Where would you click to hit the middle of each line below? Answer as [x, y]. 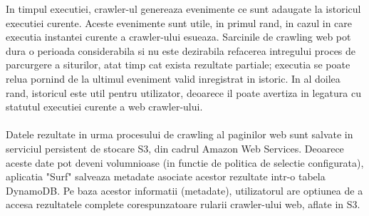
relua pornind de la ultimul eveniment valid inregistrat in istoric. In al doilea [173, 78]
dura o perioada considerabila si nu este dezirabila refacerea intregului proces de [181, 50]
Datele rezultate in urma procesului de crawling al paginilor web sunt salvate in [180, 134]
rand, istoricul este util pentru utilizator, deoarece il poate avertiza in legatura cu [183, 92]
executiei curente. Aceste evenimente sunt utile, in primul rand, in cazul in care [179, 22]
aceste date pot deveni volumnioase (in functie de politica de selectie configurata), [185, 162]
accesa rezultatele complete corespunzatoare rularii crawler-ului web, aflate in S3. [183, 204]
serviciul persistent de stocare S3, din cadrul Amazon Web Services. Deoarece [175, 148]
